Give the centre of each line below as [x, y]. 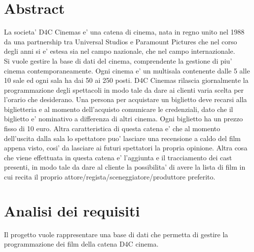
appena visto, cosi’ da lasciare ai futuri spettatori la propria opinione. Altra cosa [126, 148]
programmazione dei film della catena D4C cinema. [81, 244]
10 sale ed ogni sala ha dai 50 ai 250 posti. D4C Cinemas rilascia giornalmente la [126, 80]
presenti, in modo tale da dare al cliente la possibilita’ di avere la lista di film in [125, 167]
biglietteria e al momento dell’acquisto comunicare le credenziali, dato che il [119, 109]
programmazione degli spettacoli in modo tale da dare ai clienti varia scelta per [124, 90]
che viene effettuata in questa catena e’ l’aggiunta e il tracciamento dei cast [118, 157]
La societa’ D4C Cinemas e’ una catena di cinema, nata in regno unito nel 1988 [124, 32]
